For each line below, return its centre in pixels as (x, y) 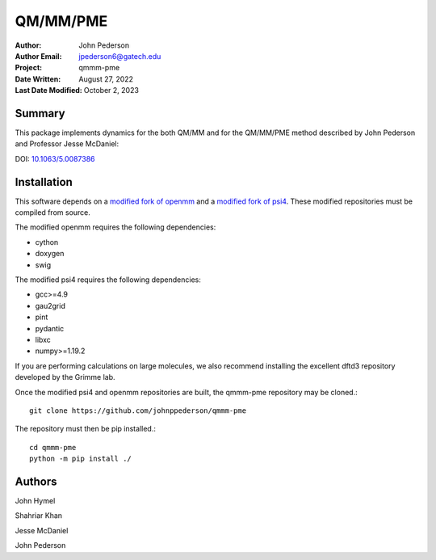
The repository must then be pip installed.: (86, 429)
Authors (36, 481)
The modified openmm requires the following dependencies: (115, 227)
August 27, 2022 (106, 79)
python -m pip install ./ (81, 459)
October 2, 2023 (111, 91)
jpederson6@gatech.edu (120, 56)
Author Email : (38, 56)
